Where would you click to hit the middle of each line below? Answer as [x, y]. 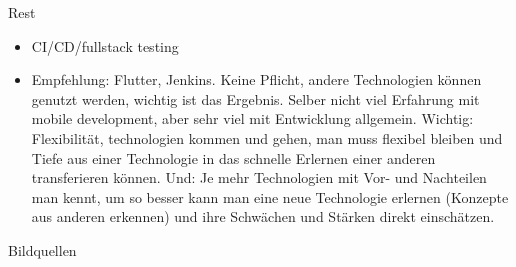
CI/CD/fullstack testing [105, 45]
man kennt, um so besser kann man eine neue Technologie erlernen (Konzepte [270, 196]
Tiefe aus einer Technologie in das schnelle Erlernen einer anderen [233, 157]
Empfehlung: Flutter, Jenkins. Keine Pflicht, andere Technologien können [256, 79]
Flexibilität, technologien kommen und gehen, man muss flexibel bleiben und [267, 137]
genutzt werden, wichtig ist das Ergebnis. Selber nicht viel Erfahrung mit [255, 98]
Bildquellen [42, 249]
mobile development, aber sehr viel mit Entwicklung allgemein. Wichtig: [252, 118]
